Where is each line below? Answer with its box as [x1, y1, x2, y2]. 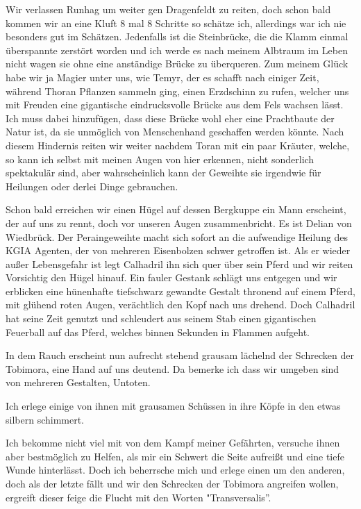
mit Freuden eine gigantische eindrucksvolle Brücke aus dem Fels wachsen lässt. [6, 97, 344, 112]
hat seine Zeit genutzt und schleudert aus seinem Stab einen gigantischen [6, 311, 317, 326]
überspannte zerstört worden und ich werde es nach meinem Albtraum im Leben [6, 42, 348, 57]
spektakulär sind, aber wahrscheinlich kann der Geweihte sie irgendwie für [6, 165, 321, 180]
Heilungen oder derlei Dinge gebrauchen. [6, 178, 178, 193]
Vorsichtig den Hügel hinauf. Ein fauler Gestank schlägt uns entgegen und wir [6, 270, 337, 285]
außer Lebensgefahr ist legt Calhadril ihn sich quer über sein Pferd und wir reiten [6, 256, 353, 271]
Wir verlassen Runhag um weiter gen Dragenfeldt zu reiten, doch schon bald [6, 2, 331, 16]
